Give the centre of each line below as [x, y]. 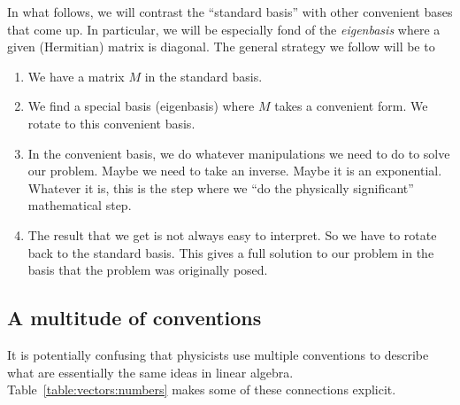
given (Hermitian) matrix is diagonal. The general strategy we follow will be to [221, 47]
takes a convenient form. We [351, 106]
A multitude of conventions [134, 318]
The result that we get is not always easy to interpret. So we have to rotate [232, 234]
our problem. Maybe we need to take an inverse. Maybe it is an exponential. [235, 171]
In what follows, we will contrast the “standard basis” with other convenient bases [230, 12]
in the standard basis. [203, 76]
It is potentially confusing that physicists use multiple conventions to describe [218, 354]
